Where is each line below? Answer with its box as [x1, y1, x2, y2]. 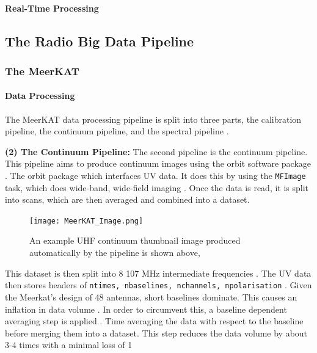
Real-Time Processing [5, 1, 99, 14]
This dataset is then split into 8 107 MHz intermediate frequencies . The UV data [5, 266, 312, 279]
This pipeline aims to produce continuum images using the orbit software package [5, 157, 311, 170]
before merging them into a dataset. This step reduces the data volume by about [5, 326, 308, 339]
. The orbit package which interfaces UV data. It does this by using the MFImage [5, 169, 306, 181]
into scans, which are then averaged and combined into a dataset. [5, 193, 250, 206]
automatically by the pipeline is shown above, [29, 246, 200, 259]
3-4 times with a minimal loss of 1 [5, 338, 133, 351]
